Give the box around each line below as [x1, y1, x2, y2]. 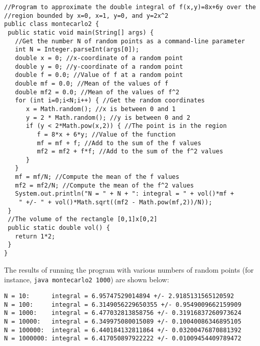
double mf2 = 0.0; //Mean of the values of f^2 [15, 88, 179, 96]
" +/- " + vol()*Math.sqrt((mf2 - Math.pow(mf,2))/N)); [18, 199, 213, 206]
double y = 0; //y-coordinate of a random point [15, 63, 183, 70]
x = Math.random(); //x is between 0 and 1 [25, 105, 176, 113]
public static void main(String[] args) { [8, 29, 154, 36]
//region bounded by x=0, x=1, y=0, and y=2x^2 [4, 12, 169, 19]
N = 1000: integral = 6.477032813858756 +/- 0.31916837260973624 [4, 309, 242, 317]
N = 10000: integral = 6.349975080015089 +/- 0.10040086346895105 [4, 317, 242, 325]
